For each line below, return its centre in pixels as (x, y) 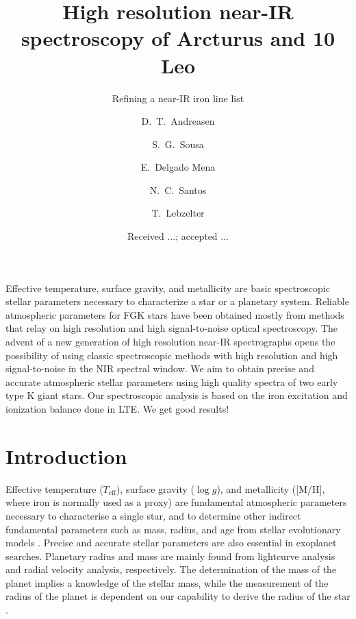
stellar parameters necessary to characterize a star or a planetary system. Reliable (177, 301)
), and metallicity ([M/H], (271, 488)
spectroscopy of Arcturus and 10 (178, 38)
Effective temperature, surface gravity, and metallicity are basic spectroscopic (168, 288)
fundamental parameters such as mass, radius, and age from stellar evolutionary (173, 529)
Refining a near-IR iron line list (178, 98)
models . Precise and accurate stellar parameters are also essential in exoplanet (171, 543)
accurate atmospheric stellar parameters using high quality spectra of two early (172, 381)
